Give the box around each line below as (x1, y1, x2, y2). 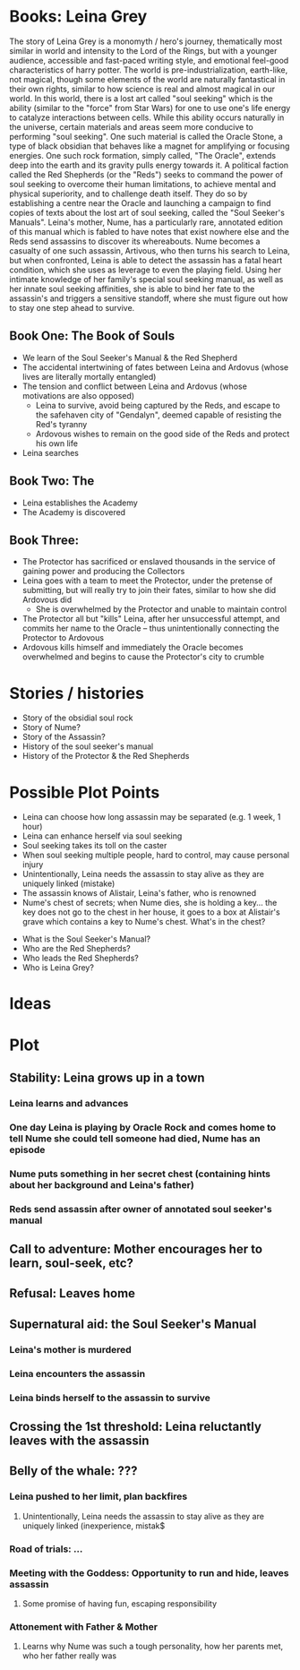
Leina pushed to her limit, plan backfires (9, 1490, 188, 1502)
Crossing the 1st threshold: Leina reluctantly (9, 1419, 262, 1434)
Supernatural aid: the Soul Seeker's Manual (9, 1316, 257, 1331)
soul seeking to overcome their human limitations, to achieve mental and (9, 178, 276, 189)
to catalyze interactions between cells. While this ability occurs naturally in (9, 112, 285, 123)
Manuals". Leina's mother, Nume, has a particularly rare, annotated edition (9, 217, 284, 228)
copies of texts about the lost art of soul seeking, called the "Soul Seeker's (9, 207, 285, 218)
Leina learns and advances (9, 1097, 129, 1109)
